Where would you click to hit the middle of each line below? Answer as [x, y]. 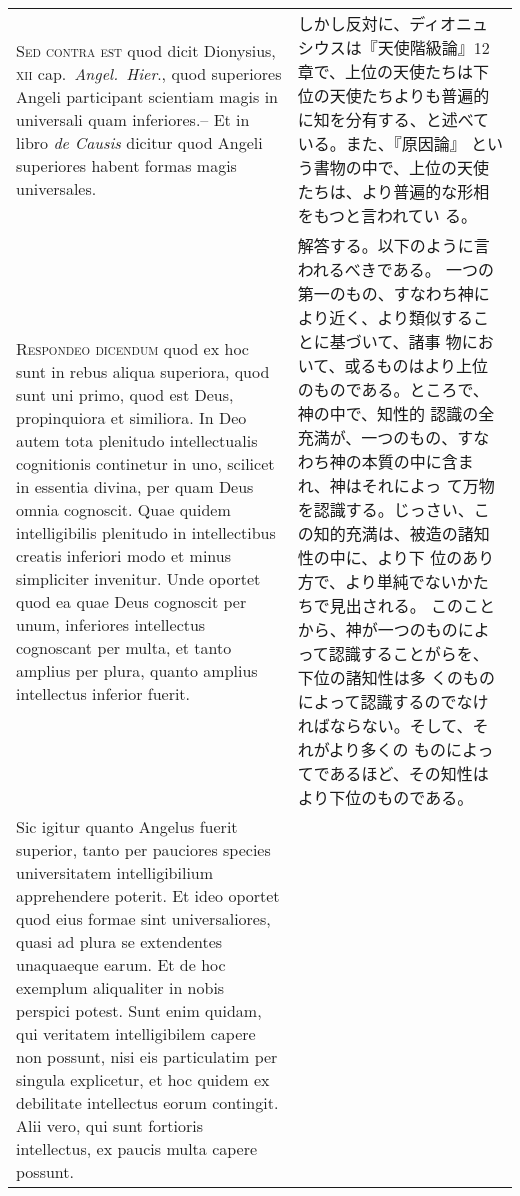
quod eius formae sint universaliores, [143, 918]
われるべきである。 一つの [396, 269]
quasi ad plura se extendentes [119, 941]
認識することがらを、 [408, 653]
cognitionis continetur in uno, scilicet [145, 463]
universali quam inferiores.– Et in [133, 119]
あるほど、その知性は [409, 773]
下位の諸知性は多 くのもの [396, 677]
